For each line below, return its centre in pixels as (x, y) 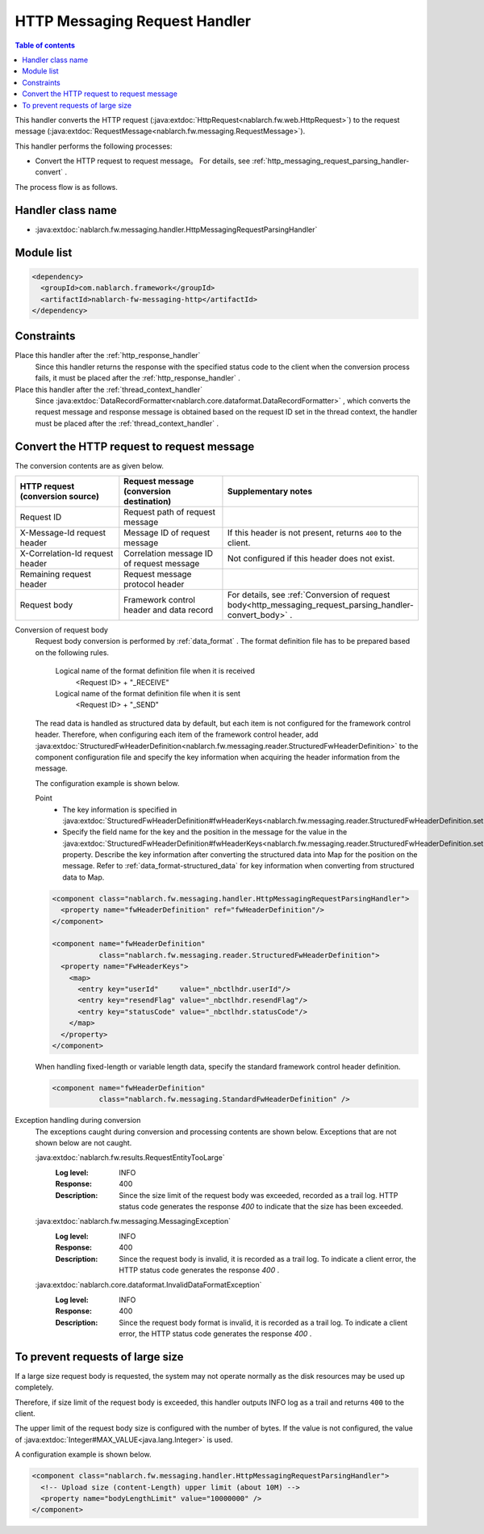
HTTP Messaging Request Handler (133, 21)
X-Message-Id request (63, 533)
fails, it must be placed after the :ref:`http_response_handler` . (138, 378)
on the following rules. (72, 652)
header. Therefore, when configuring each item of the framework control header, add (177, 734)
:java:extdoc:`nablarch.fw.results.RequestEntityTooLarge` (130, 1158)
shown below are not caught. (83, 1143)
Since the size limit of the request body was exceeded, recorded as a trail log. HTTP (259, 1195)
